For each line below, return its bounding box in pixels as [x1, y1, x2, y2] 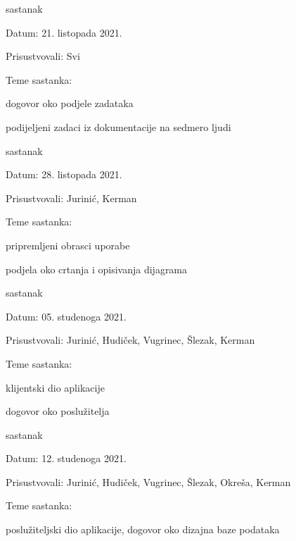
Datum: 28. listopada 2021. [6, 167, 122, 182]
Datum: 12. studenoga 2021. [6, 451, 127, 466]
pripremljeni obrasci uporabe [6, 237, 130, 252]
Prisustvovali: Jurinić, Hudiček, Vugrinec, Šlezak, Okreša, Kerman [6, 474, 291, 489]
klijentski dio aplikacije [6, 380, 105, 394]
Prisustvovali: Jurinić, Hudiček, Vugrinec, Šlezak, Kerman [6, 332, 255, 347]
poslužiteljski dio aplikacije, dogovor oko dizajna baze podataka [6, 522, 280, 537]
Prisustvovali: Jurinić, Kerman [6, 190, 137, 205]
